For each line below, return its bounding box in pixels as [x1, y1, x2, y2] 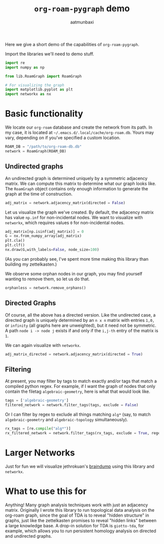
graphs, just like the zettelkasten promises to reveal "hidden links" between [5, 517, 157, 523]
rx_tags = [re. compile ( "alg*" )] [5, 426, 71, 431]
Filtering [5, 365, 31, 373]
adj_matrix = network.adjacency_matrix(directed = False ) [5, 200, 125, 205]
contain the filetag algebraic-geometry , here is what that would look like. [5, 388, 150, 394]
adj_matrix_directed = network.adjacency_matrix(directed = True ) [5, 352, 143, 357]
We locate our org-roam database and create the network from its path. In [5, 124, 153, 130]
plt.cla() [5, 238, 25, 243]
